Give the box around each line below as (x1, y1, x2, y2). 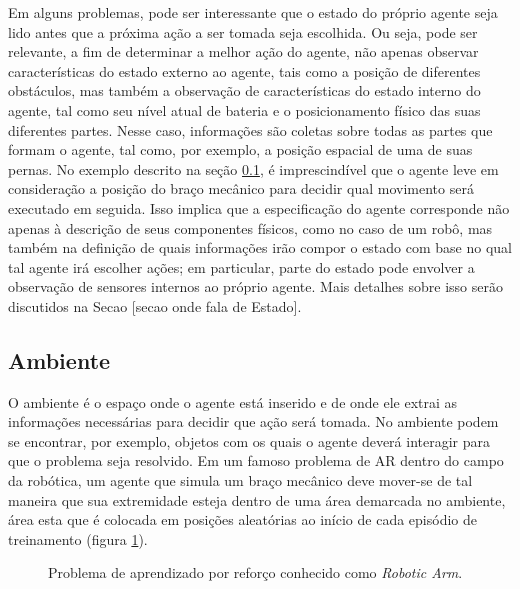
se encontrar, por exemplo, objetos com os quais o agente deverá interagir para (8, 430, 490, 451)
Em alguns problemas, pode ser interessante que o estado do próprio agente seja (8, 2, 498, 22)
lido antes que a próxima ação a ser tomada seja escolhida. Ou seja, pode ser (8, 21, 478, 42)
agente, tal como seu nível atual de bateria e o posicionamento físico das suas (8, 99, 481, 120)
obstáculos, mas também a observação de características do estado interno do (8, 80, 481, 101)
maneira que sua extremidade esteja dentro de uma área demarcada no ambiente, (8, 489, 506, 510)
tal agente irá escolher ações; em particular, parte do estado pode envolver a (8, 256, 475, 277)
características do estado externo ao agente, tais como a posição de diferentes (8, 60, 481, 81)
